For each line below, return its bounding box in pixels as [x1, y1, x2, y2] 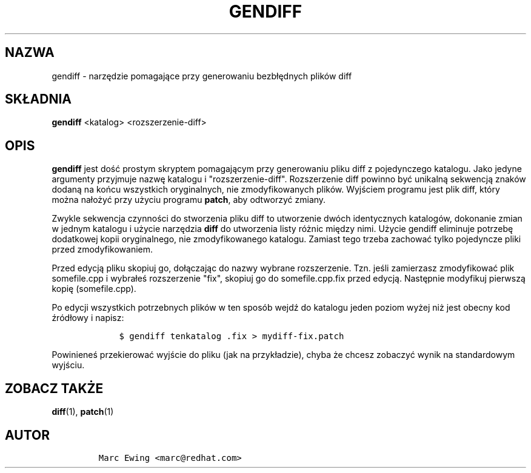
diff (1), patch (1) [52, 406, 114, 417]
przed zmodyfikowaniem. [52, 244, 153, 255]
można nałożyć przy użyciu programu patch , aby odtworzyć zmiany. [52, 194, 326, 205]
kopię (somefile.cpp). [52, 283, 136, 294]
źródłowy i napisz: [52, 313, 124, 323]
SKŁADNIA [5, 91, 72, 107]
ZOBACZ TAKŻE [5, 380, 104, 396]
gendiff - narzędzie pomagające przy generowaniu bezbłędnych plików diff [52, 70, 352, 81]
